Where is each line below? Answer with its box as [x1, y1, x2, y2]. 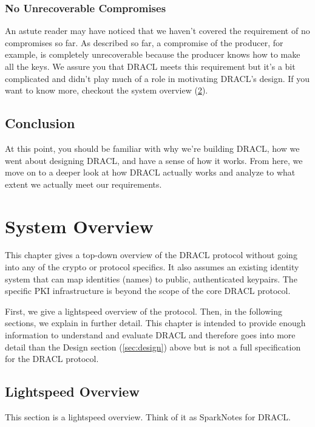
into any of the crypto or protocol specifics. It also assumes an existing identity [5, 261, 299, 273]
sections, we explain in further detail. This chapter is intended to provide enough [5, 316, 306, 329]
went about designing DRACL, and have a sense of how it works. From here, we [5, 154, 303, 166]
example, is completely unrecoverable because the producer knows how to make [5, 48, 300, 61]
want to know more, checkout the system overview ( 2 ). [5, 84, 208, 97]
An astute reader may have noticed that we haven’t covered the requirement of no [5, 24, 310, 37]
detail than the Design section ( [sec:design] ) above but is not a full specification [5, 340, 301, 353]
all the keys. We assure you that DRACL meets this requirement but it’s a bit [5, 60, 296, 72]
